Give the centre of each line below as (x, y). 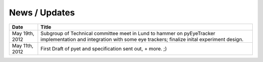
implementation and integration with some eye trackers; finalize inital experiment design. (142, 39)
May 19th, (23, 33)
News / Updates (42, 12)
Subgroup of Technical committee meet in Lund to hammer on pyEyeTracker (128, 33)
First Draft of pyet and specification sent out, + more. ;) (104, 49)
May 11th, (23, 46)
